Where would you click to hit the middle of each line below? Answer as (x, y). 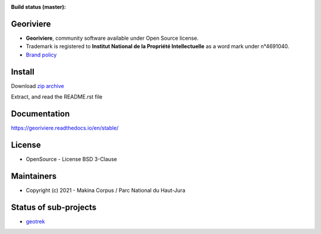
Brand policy (41, 55)
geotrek (35, 221)
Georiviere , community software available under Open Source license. (112, 38)
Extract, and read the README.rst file (57, 97)
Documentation (40, 114)
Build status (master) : (39, 7)
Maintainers (34, 176)
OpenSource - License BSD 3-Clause (71, 159)
